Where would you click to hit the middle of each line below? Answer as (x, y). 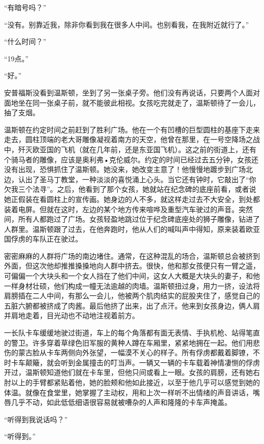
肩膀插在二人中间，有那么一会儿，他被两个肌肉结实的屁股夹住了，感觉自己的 (132, 296)
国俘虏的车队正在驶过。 (43, 239)
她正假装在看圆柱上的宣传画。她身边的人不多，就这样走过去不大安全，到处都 (132, 199)
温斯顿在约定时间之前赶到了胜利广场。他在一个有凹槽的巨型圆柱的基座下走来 (132, 129)
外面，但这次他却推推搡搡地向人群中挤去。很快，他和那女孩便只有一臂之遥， (132, 266)
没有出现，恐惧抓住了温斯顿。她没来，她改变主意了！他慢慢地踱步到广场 (125, 169)
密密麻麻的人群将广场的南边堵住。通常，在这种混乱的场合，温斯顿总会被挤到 (132, 255)
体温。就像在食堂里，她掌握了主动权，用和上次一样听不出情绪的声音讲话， (128, 392)
